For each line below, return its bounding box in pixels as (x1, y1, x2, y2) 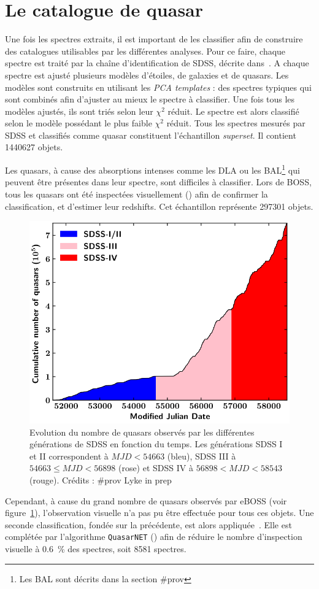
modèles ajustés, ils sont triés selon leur (5, 104, 153, 117)
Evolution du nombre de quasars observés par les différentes (29, 425, 255, 438)
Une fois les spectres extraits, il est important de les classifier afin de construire (5, 33, 303, 45)
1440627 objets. (5, 141, 63, 153)
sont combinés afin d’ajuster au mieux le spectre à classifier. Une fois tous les (5, 93, 295, 106)
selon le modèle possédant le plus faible (5, 117, 152, 129)
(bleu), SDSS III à (167, 449, 236, 462)
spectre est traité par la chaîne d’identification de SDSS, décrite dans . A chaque (5, 56, 309, 69)
